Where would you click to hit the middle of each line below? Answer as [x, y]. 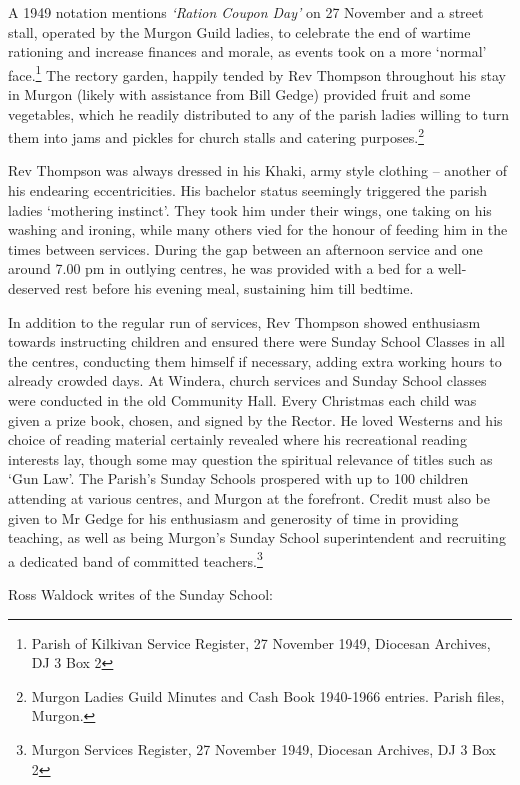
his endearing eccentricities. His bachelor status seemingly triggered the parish [248, 190]
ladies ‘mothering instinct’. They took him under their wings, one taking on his [250, 209]
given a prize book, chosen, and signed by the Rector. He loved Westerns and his [255, 419]
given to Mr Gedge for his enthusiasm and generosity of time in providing [233, 517]
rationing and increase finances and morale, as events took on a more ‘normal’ [247, 51]
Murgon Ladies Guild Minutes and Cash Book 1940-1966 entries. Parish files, [268, 695]
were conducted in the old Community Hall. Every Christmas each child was [242, 400]
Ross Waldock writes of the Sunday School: [140, 594]
